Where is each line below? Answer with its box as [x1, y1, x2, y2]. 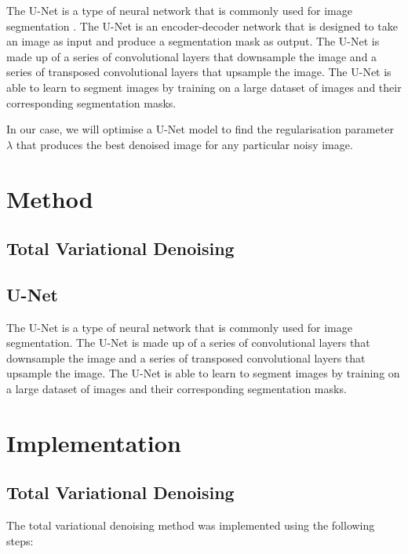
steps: [6, 532, 34, 549]
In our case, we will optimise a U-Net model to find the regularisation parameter [6, 121, 394, 137]
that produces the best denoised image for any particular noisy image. [16, 136, 353, 152]
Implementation [6, 426, 181, 458]
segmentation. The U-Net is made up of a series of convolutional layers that [6, 334, 370, 351]
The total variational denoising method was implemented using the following [6, 517, 375, 534]
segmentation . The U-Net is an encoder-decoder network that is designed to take [6, 17, 398, 34]
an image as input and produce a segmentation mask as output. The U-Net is [6, 33, 380, 49]
